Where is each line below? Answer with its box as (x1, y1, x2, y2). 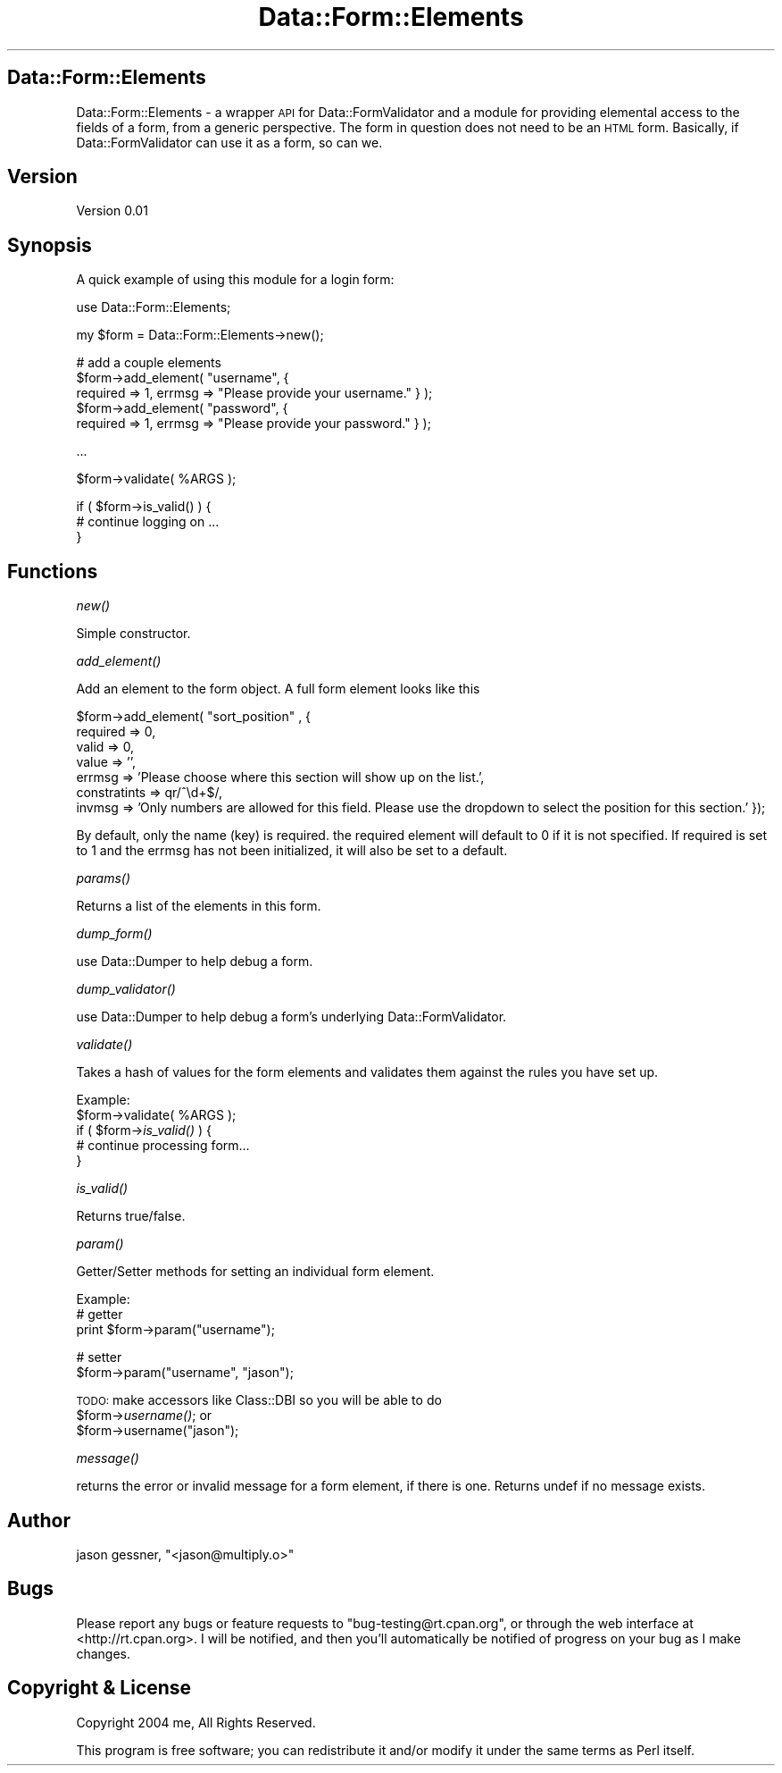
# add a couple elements (76, 355, 221, 371)
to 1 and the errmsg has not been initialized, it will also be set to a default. (76, 843, 508, 859)
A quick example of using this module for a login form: (76, 272, 395, 288)
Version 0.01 (76, 203, 148, 219)
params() (76, 870, 131, 886)
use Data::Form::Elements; (76, 299, 231, 315)
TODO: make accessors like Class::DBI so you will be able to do (76, 1392, 442, 1408)
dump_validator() (76, 981, 176, 997)
